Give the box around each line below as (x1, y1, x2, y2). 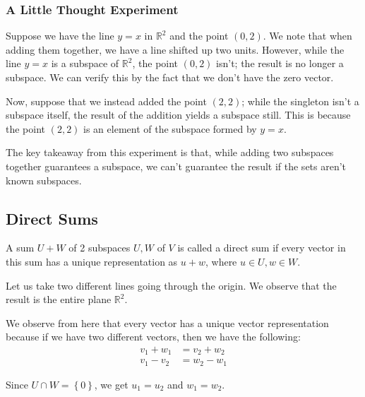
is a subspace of (51, 56, 119, 71)
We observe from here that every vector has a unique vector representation (6, 315, 329, 330)
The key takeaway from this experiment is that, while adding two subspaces (6, 145, 334, 160)
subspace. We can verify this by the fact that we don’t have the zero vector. (6, 70, 334, 84)
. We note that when (263, 28, 352, 43)
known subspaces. (6, 172, 82, 187)
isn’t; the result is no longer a (216, 56, 344, 71)
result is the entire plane (6, 292, 112, 307)
